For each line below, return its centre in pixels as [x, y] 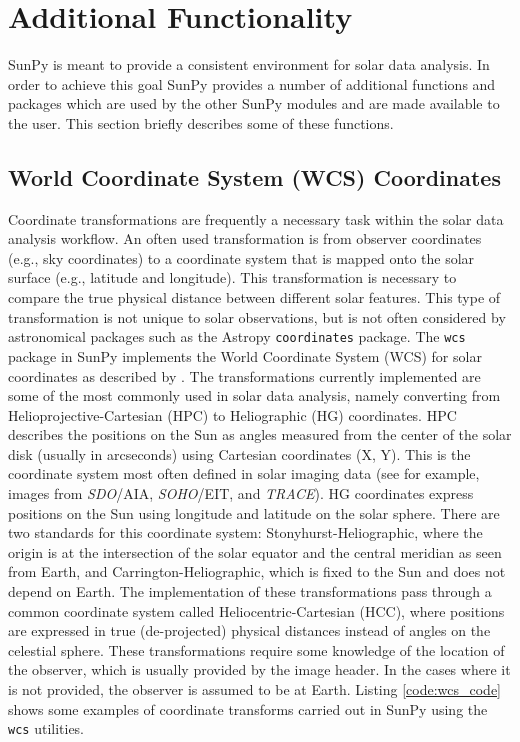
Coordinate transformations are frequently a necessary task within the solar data [256, 218]
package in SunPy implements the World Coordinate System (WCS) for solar [245, 355]
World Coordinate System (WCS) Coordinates [254, 176]
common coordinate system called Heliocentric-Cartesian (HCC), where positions [256, 610]
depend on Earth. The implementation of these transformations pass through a [250, 591]
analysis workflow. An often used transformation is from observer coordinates [245, 238]
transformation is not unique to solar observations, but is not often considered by [257, 316]
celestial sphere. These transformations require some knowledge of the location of [256, 649]
